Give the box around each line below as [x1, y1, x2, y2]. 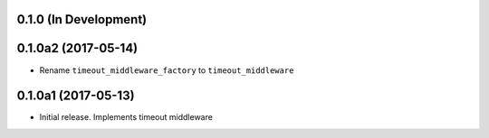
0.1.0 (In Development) [16, 12, 148, 27]
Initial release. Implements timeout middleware [39, 112, 213, 123]
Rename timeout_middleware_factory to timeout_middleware [39, 64, 294, 76]
